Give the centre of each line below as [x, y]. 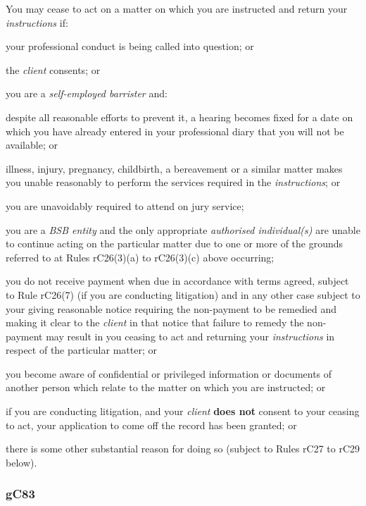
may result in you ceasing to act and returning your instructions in [190, 336]
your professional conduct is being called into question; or [130, 46]
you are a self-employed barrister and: [87, 93]
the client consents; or [53, 69]
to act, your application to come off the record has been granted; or [151, 425]
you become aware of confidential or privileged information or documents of [169, 373]
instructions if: [37, 22]
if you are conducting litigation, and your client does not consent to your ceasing [183, 411]
